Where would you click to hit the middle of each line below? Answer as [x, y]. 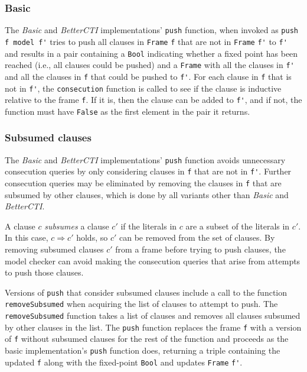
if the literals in [149, 226]
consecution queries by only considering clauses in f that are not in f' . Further [148, 171]
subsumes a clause [77, 226]
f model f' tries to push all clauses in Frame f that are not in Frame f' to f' [146, 41]
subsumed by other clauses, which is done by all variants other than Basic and [147, 194]
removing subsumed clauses [54, 249]
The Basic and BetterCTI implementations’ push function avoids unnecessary [145, 159]
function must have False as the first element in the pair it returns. [128, 111]
